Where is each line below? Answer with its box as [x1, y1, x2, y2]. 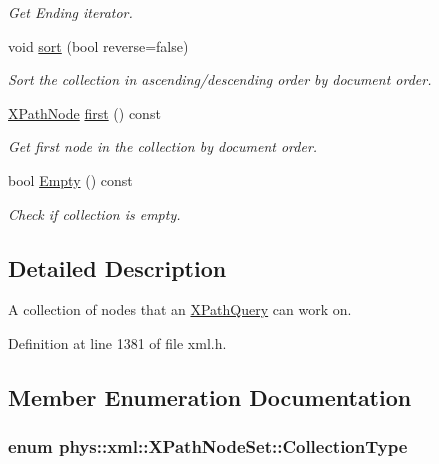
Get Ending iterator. [8, 2, 133, 22]
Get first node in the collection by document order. [8, 136, 318, 157]
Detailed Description [8, 252, 227, 283]
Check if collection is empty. [8, 203, 181, 224]
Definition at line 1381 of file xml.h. [8, 332, 227, 353]
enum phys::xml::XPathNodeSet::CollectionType [8, 434, 408, 459]
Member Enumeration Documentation [8, 381, 412, 412]
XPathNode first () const [8, 102, 161, 123]
